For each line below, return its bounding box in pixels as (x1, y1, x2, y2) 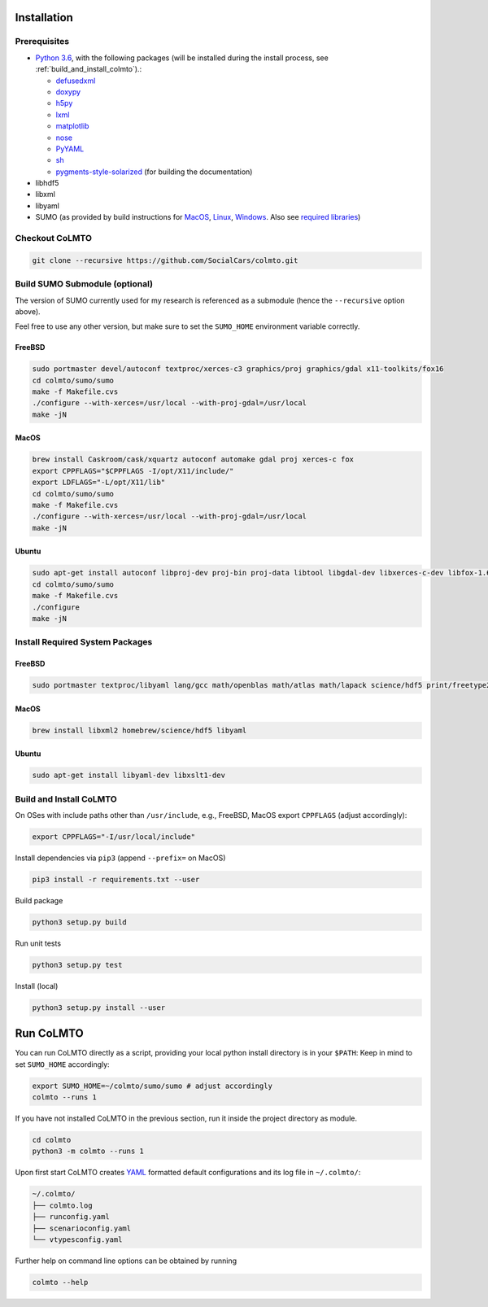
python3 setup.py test (32, 960, 123, 969)
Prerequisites (15, 36, 69, 47)
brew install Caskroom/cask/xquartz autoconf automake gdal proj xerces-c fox (32, 455, 354, 464)
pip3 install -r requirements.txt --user (32, 875, 200, 884)
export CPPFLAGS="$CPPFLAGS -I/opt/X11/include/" (32, 466, 234, 475)
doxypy (55, 86, 81, 97)
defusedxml (55, 76, 96, 85)
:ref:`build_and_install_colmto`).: (35, 64, 142, 74)
